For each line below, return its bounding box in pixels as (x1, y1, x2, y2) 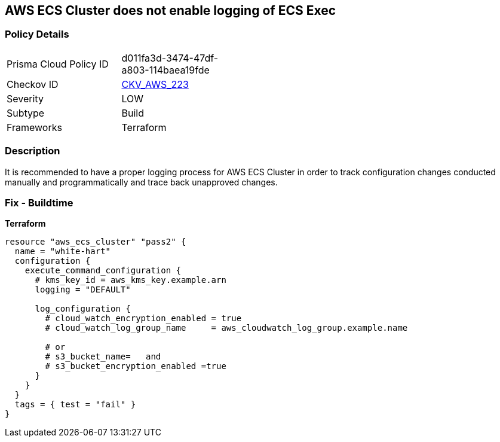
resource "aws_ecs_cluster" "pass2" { (5, 237, 186, 247)
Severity (7, 92, 44, 105)
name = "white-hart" (14, 246, 111, 257)
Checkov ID (7, 78, 59, 90)
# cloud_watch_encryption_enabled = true (45, 313, 242, 324)
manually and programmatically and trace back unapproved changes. (5, 176, 278, 187)
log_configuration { (35, 304, 131, 314)
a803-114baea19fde (121, 63, 210, 76)
